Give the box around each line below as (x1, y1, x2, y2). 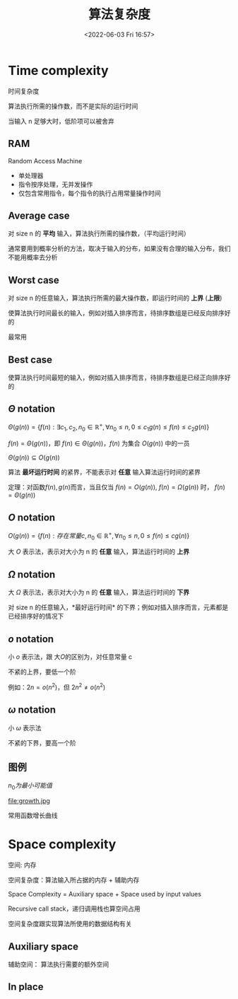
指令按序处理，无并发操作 (18, 180, 93, 188)
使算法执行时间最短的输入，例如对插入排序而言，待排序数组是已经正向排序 (8, 373, 225, 382)
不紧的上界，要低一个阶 (8, 667, 76, 676)
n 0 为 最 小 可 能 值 (8, 781, 52, 792)
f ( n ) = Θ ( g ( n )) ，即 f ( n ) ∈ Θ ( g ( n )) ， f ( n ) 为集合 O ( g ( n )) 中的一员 (8, 439, 190, 448)
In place (8, 981, 44, 993)
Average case (8, 209, 70, 221)
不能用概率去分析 (8, 253, 58, 262)
